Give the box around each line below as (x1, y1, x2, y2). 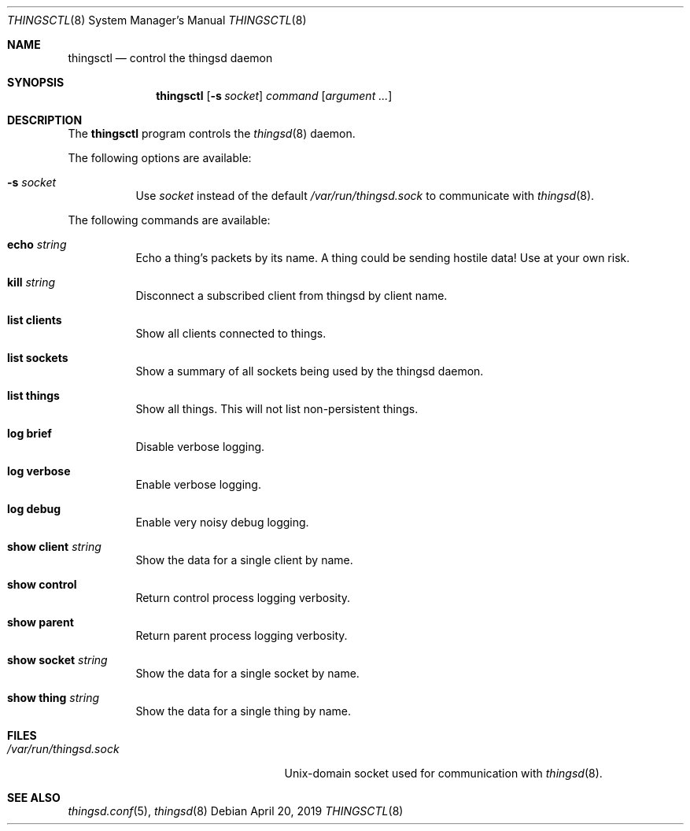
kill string (7, 275, 56, 289)
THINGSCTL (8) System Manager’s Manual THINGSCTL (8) (7, 13, 307, 27)
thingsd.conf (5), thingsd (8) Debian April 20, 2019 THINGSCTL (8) (68, 804, 404, 818)
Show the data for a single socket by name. (135, 667, 360, 680)
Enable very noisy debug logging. (135, 515, 309, 529)
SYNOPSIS (7, 76, 65, 89)
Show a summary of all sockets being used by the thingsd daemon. (135, 364, 484, 378)
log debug (7, 502, 61, 515)
